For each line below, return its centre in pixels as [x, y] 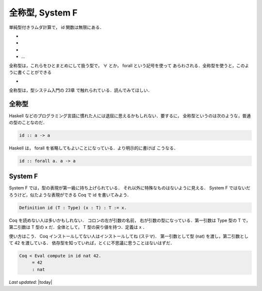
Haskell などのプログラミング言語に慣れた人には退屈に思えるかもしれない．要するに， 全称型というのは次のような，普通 [130, 116]
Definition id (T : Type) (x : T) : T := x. [73, 208]
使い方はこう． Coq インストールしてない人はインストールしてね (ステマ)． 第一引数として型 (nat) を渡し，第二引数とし [129, 236]
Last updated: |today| [31, 282]
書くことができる [34, 72]
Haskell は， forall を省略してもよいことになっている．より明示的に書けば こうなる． [93, 148]
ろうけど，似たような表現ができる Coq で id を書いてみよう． [70, 195]
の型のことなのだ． [28, 122]
